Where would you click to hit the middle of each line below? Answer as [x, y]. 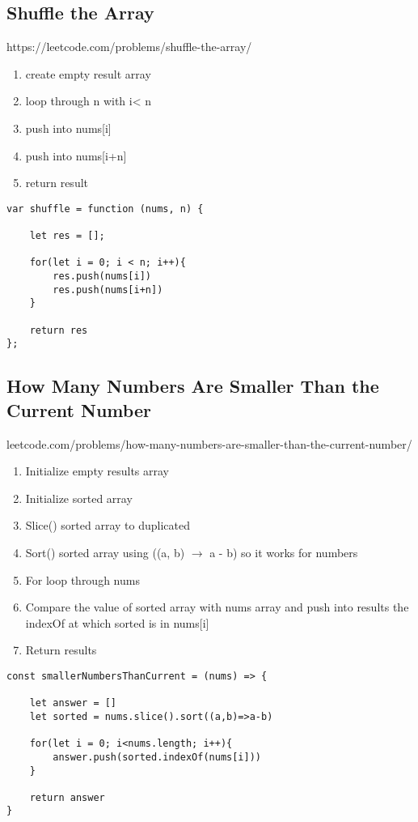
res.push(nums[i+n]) [108, 290]
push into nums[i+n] [76, 155]
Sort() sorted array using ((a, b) [105, 552]
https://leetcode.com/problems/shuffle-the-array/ [129, 47]
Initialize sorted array [79, 498]
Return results [61, 650]
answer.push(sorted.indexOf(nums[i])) [157, 757]
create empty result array [88, 73]
